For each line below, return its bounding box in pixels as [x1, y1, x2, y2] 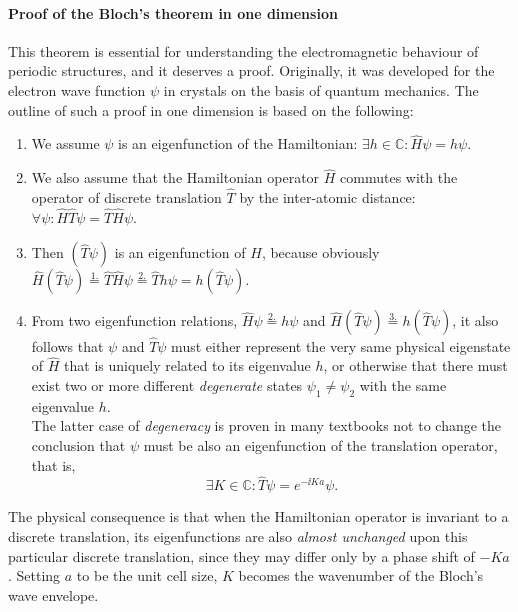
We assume [31, 133, 100, 154]
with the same [359, 375, 447, 396]
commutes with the [340, 167, 458, 188]
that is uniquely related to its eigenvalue [64, 355, 311, 376]
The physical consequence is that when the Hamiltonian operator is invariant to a [8, 506, 509, 527]
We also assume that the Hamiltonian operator [31, 167, 320, 188]
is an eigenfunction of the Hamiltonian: [118, 133, 358, 154]
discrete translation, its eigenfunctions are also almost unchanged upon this [8, 526, 468, 547]
